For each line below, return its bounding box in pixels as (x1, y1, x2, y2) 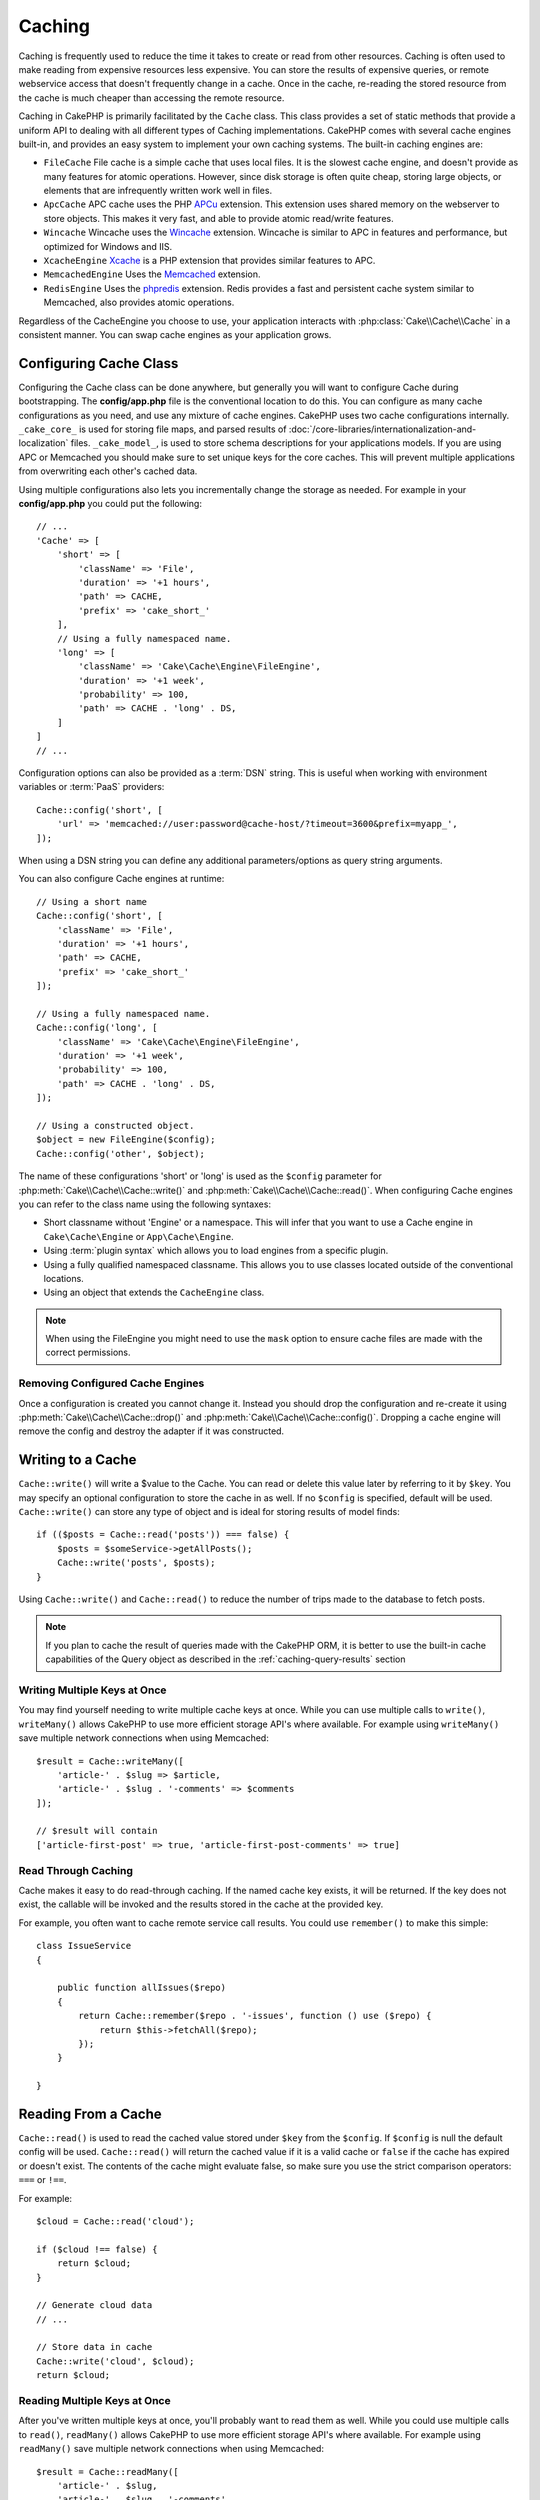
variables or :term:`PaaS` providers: (18, 781, 165, 793)
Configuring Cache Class (18, 355, 179, 372)
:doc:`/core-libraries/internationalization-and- (288, 423, 477, 435)
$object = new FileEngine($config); (36, 1134, 216, 1145)
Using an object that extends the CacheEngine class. (43, 1286, 265, 1299)
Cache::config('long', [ (36, 1022, 158, 1034)
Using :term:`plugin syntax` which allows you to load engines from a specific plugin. (43, 1245, 389, 1257)
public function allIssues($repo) (56, 1982, 227, 1994)
